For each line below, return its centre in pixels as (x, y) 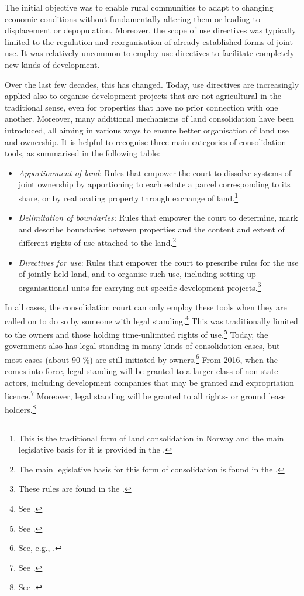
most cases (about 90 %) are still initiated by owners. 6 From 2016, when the (141, 358)
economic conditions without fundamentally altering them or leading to (132, 18)
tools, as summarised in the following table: (82, 153)
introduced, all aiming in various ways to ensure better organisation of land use (147, 130)
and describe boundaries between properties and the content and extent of (151, 229)
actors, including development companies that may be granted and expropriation (150, 382)
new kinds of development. (52, 64)
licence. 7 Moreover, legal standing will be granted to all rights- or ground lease (145, 395)
